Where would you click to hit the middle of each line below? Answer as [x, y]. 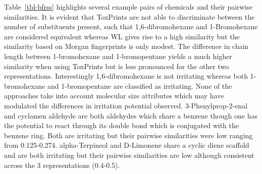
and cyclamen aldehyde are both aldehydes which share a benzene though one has [131, 115]
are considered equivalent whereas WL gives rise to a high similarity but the [122, 36]
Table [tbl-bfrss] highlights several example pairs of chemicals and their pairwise [128, 7]
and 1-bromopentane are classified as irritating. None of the [140, 85]
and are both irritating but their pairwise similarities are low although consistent [129, 155]
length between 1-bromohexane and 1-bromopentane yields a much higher [118, 56]
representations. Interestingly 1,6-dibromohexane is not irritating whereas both [126, 76]
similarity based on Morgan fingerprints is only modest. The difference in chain [126, 46]
